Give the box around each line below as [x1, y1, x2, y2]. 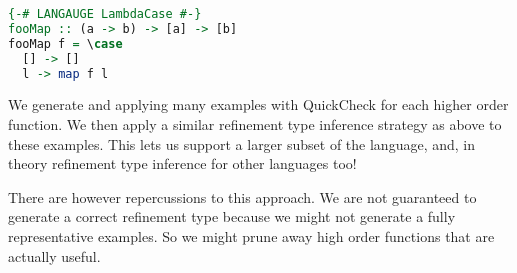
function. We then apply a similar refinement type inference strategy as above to [8, 113, 502, 134]
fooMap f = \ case [8, 36, 123, 51]
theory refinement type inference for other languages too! [8, 153, 357, 174]
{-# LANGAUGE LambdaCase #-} [8, 7, 202, 21]
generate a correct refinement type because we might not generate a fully [8, 206, 456, 227]
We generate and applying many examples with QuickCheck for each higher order [8, 94, 509, 115]
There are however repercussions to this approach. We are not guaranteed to [8, 186, 477, 207]
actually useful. [8, 245, 101, 266]
